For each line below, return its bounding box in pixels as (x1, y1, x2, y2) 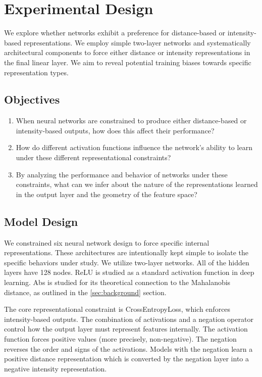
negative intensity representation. (4, 363, 107, 373)
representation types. (4, 67, 69, 77)
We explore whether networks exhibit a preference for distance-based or (4, 27, 225, 38)
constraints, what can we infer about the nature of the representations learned (16, 179, 258, 190)
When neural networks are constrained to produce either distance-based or (16, 115, 247, 126)
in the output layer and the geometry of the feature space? (16, 188, 197, 199)
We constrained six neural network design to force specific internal (4, 237, 209, 248)
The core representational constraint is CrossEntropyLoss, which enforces (4, 304, 231, 314)
